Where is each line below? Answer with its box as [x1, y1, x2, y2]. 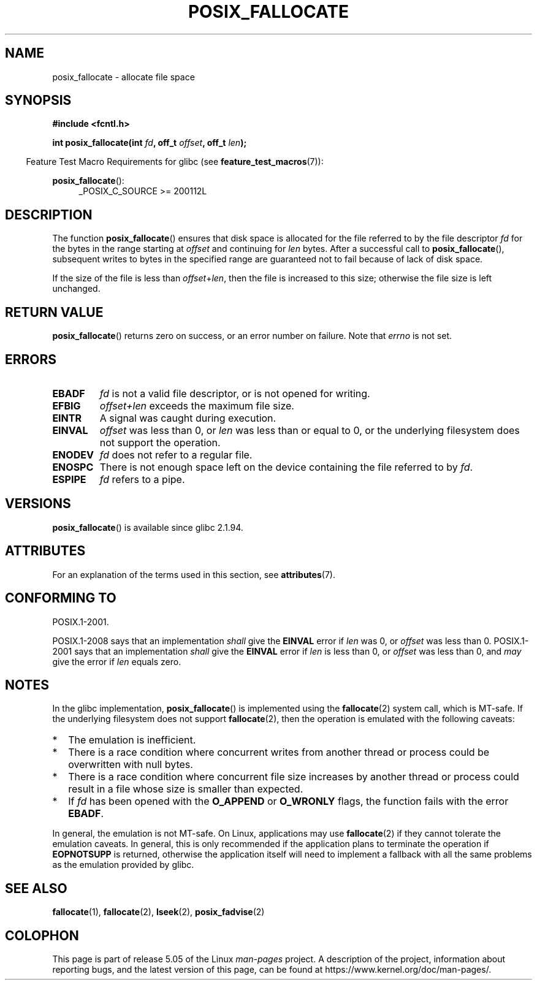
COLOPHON [5, 927, 79, 943]
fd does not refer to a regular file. [99, 448, 253, 461]
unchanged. [52, 283, 101, 294]
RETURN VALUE [5, 304, 104, 320]
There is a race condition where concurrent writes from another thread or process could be [68, 746, 490, 759]
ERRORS [5, 351, 57, 367]
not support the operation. [99, 436, 221, 449]
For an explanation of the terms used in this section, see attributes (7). [52, 569, 335, 580]
